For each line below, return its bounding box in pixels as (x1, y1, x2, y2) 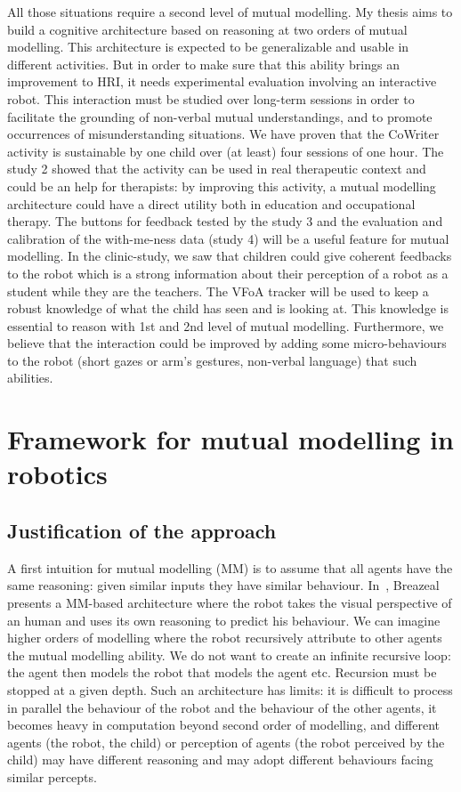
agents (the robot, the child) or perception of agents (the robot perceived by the (7, 732, 445, 751)
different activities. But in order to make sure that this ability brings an (7, 54, 400, 73)
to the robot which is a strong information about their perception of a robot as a (7, 263, 449, 282)
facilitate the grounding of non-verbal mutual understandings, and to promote (7, 107, 433, 125)
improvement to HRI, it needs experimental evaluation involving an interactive (7, 72, 437, 91)
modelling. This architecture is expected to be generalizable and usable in (7, 37, 409, 56)
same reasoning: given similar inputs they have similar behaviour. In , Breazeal (7, 576, 440, 594)
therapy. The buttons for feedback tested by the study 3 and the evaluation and (7, 212, 443, 230)
